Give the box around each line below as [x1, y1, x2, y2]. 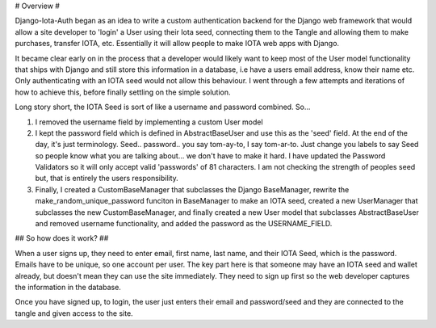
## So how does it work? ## [15, 233, 109, 243]
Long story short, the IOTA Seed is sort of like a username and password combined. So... [15, 102, 311, 112]
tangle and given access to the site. [15, 308, 133, 318]
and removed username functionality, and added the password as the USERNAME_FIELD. [35, 219, 333, 229]
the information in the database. [15, 282, 121, 292]
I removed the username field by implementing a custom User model [35, 117, 263, 127]
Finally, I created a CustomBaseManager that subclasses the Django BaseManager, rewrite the [35, 184, 350, 194]
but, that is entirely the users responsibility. [35, 174, 179, 183]
